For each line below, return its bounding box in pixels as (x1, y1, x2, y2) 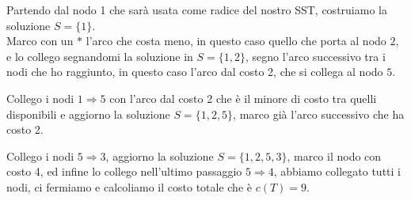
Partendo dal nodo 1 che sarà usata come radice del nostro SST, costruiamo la (6, 2, 387, 17)
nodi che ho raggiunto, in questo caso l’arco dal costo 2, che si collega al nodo (6, 63, 383, 80)
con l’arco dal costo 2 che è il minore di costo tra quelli (109, 89, 377, 106)
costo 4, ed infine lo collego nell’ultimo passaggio (6, 163, 242, 180)
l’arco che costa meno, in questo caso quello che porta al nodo (86, 32, 386, 49)
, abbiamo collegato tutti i (273, 163, 401, 180)
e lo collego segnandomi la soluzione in (6, 47, 193, 64)
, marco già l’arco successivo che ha (233, 105, 405, 122)
